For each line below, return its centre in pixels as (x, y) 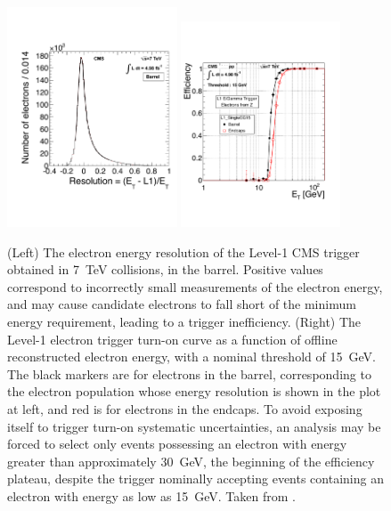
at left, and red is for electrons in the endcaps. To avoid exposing (185, 408)
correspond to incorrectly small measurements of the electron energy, (195, 286)
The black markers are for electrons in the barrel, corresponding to (189, 373)
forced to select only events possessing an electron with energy (177, 444)
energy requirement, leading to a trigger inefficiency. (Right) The (184, 321)
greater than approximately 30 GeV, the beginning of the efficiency (191, 461)
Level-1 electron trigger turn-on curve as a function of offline (172, 339)
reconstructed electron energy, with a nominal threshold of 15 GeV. (191, 357)
